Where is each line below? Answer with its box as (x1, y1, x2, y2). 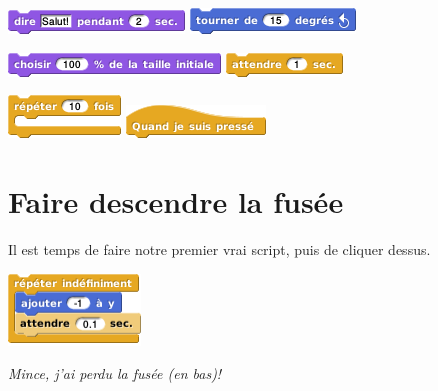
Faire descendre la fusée (8, 180, 344, 221)
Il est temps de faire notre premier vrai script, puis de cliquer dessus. (8, 238, 431, 259)
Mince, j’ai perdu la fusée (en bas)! (8, 363, 222, 384)
